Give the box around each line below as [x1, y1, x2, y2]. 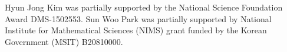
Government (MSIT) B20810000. [5, 35, 123, 47]
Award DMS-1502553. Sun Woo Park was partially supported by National [5, 12, 272, 25]
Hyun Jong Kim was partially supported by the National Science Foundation [5, 1, 283, 13]
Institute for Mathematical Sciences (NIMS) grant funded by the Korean [5, 24, 267, 36]
